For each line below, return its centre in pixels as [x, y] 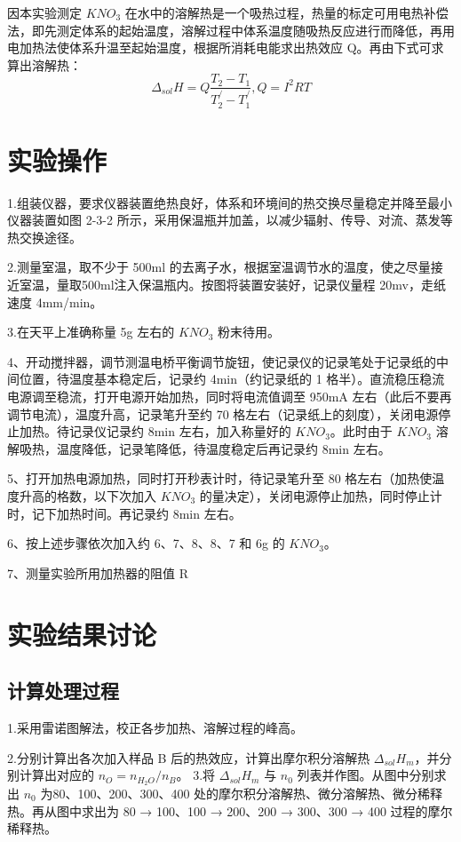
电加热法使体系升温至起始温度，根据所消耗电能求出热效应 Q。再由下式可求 [226, 48]
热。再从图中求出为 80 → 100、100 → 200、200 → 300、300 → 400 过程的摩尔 [230, 810]
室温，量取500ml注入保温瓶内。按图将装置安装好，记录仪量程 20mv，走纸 [232, 285]
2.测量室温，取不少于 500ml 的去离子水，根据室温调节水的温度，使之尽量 [219, 267]
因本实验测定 [44, 12]
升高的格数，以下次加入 [87, 495]
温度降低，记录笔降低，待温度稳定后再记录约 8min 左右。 [223, 448]
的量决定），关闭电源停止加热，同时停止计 [321, 495]
